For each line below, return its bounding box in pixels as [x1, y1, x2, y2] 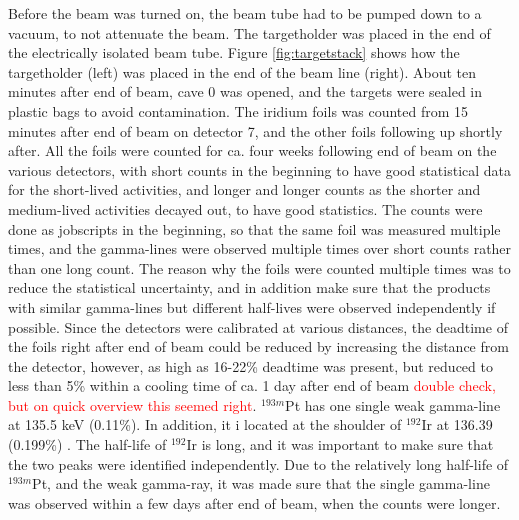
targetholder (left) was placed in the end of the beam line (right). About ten [8, 61, 477, 82]
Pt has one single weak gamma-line [285, 394, 501, 415]
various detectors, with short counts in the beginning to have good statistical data [8, 159, 512, 180]
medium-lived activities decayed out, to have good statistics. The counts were [8, 198, 483, 219]
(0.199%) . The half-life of [8, 434, 167, 455]
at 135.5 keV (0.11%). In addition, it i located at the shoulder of [8, 414, 402, 435]
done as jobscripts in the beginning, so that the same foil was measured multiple [8, 218, 501, 239]
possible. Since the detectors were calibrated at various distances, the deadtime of [8, 316, 508, 337]
